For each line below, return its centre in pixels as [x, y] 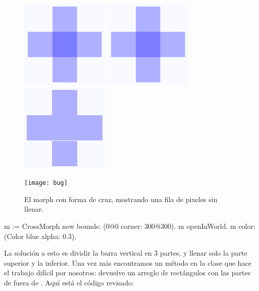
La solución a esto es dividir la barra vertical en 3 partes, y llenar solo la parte [126, 253]
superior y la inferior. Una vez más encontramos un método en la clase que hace [128, 262]
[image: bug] [46, 183]
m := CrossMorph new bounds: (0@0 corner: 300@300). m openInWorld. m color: [130, 226]
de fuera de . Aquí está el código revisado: [69, 282]
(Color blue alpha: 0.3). [40, 236]
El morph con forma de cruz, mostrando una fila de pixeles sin [121, 199]
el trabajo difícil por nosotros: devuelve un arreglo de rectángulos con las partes [127, 273]
